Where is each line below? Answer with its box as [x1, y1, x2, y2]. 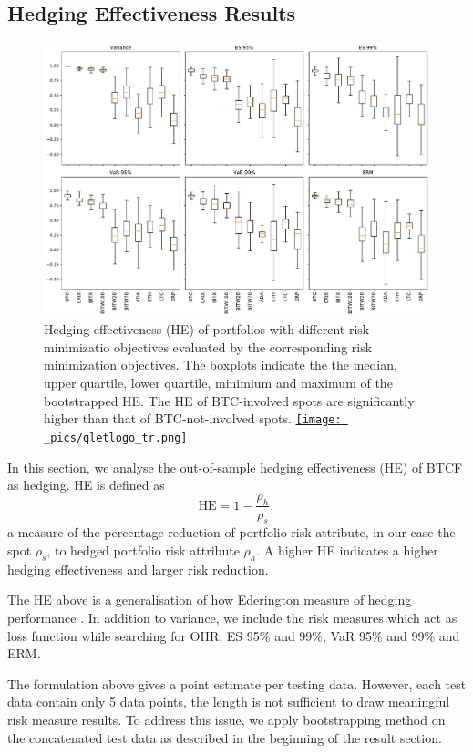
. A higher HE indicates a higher [256, 540, 438, 559]
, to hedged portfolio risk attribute [46, 540, 240, 559]
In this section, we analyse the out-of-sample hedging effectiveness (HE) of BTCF [7, 457, 463, 476]
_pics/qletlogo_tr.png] [44, 431, 188, 444]
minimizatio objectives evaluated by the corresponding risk [44, 337, 373, 356]
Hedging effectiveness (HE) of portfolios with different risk [44, 320, 370, 339]
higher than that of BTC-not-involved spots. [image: [44, 409, 342, 428]
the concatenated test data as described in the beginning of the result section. [7, 728, 442, 747]
